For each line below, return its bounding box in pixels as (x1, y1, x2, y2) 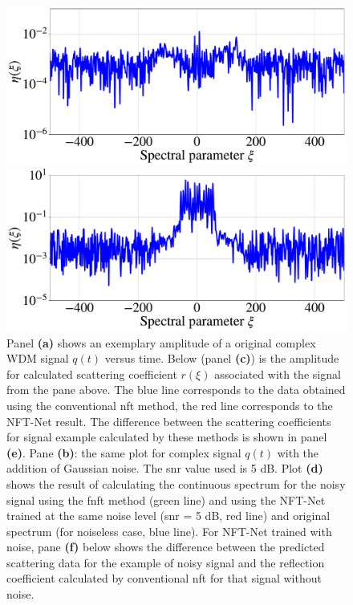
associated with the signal (214, 365, 341, 382)
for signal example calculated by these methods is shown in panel (6, 428, 327, 445)
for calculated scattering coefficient (6, 365, 177, 382)
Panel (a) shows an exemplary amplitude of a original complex (6, 334, 316, 351)
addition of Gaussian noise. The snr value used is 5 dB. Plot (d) (6, 460, 323, 477)
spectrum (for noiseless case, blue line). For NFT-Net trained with (6, 522, 332, 539)
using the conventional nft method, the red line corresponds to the (6, 396, 333, 413)
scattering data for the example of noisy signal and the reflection (6, 554, 325, 570)
